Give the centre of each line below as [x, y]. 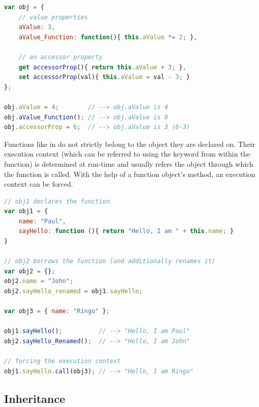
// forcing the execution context [63, 361]
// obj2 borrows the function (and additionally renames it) [110, 261]
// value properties [53, 17]
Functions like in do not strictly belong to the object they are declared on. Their [130, 144]
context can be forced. [39, 184]
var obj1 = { [26, 211]
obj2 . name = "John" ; [39, 281]
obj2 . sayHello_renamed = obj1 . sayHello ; [74, 291]
